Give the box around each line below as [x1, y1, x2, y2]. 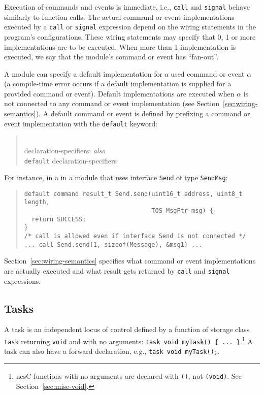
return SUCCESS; [31, 215, 86, 223]
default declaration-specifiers [24, 155, 117, 166]
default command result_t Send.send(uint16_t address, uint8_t [24, 190, 243, 197]
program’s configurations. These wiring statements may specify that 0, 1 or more [4, 31, 256, 42]
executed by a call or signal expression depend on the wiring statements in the [4, 21, 256, 32]
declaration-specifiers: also [24, 145, 106, 155]
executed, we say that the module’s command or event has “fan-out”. [4, 51, 218, 62]
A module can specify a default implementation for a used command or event [4, 68, 245, 79]
